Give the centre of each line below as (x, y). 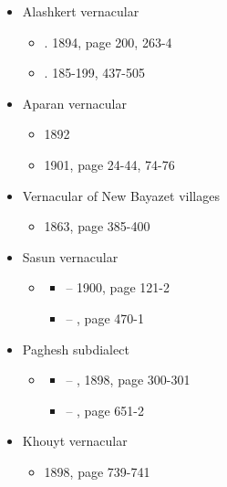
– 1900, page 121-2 (118, 287)
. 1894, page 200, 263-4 (108, 42)
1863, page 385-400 (97, 226)
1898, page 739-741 (97, 471)
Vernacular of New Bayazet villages (121, 195)
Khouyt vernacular (75, 441)
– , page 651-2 (105, 410)
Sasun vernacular (70, 256)
